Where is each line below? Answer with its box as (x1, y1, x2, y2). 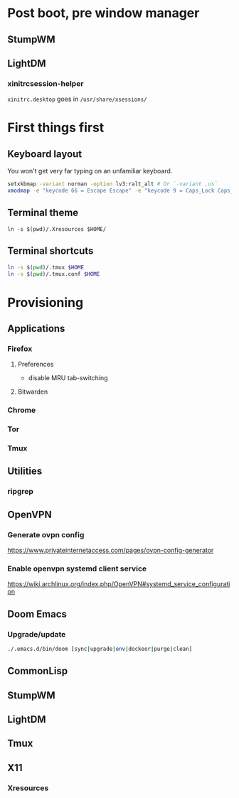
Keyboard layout (7, 148, 83, 160)
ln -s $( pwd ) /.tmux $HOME (7, 264, 84, 271)
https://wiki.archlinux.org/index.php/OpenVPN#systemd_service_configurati (7, 580, 230, 588)
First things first (7, 119, 105, 136)
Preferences (17, 360, 54, 369)
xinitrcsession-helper (7, 78, 84, 88)
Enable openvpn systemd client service (7, 564, 147, 573)
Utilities (7, 465, 43, 478)
